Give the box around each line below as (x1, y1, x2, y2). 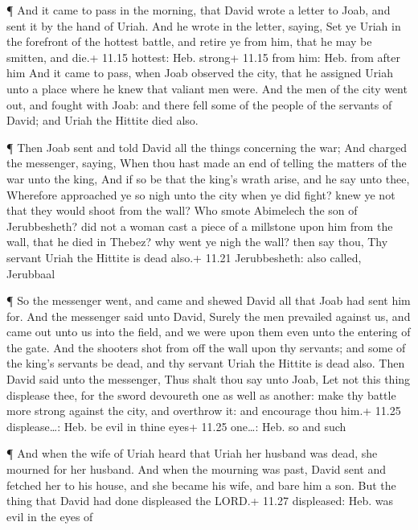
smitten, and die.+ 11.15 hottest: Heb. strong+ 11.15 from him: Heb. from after (6, 48, 401, 65)
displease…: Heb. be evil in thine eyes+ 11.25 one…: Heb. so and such (6, 417, 346, 434)
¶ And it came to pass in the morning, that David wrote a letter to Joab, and (6, 2, 391, 18)
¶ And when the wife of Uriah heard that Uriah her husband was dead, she (6, 445, 378, 462)
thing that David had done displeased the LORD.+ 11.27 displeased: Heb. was (6, 492, 394, 509)
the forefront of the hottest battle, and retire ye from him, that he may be (6, 33, 372, 50)
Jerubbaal (6, 265, 55, 281)
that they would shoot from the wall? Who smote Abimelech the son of (6, 202, 358, 219)
